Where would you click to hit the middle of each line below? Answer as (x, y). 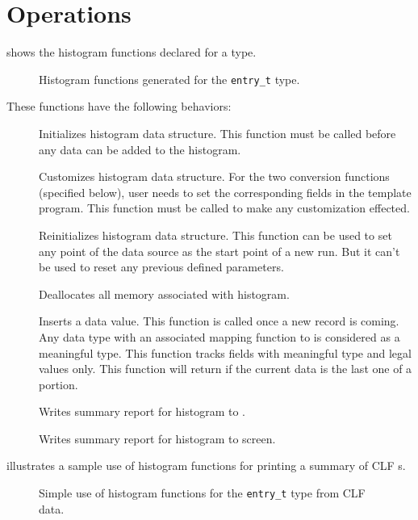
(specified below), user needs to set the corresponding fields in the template (225, 192)
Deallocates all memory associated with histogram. (164, 294)
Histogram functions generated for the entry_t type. (169, 79)
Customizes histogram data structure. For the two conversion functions (214, 176)
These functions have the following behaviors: (119, 106)
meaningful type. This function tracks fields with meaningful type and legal (225, 352)
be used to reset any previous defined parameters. (161, 267)
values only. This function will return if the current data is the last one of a (226, 369)
